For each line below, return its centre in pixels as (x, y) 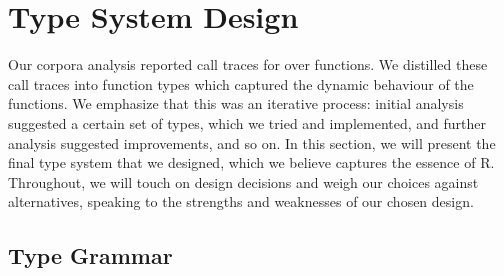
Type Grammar (90, 255)
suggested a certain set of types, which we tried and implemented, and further (247, 122)
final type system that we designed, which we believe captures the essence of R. (251, 162)
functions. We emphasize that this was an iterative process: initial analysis (236, 103)
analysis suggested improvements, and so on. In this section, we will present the (252, 142)
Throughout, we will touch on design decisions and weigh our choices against (243, 181)
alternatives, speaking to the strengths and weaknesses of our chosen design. (241, 201)
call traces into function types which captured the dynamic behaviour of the (241, 83)
